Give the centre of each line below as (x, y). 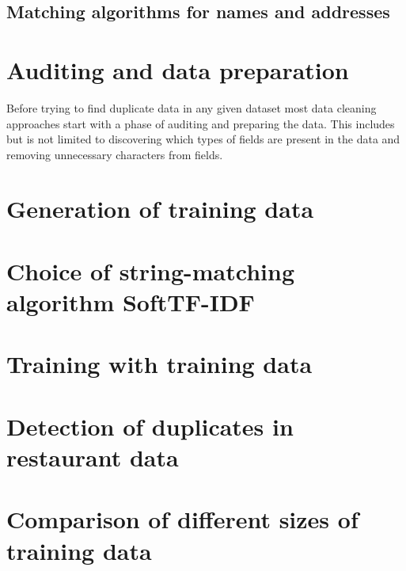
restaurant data (93, 457)
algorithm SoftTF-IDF (131, 302)
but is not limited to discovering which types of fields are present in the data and (203, 139)
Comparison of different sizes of (182, 519)
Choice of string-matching (151, 270)
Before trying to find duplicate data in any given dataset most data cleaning (192, 107)
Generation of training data (160, 209)
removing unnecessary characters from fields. (115, 154)
